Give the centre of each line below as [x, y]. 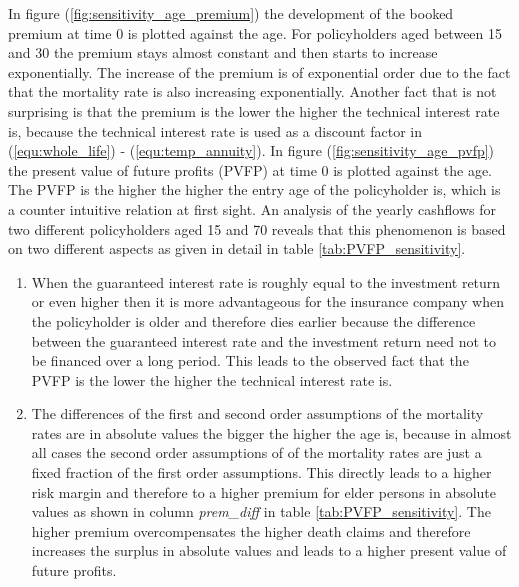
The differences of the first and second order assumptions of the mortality [257, 413]
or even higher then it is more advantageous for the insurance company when [267, 301]
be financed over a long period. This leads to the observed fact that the [250, 360]
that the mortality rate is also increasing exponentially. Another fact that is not [252, 91]
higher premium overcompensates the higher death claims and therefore [251, 530]
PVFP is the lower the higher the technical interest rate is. [212, 379]
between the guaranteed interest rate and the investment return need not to [264, 340]
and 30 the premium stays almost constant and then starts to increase [223, 52]
